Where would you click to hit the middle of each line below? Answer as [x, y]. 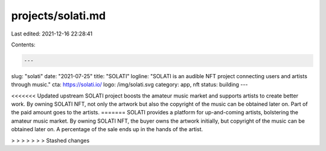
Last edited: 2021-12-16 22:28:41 [52, 34]
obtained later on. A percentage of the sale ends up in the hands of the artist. [107, 129]
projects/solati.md [58, 16]
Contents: [23, 45]
